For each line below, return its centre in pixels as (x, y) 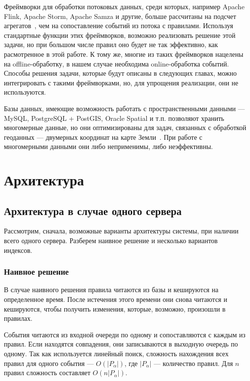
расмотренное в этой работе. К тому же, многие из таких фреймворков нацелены (124, 54)
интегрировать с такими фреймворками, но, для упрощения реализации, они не (121, 82)
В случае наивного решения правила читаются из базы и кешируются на (111, 290)
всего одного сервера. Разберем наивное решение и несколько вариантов (111, 240)
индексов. (18, 250)
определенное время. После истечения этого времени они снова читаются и (116, 299)
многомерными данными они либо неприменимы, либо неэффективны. (109, 146)
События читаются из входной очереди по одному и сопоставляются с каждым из (125, 334)
